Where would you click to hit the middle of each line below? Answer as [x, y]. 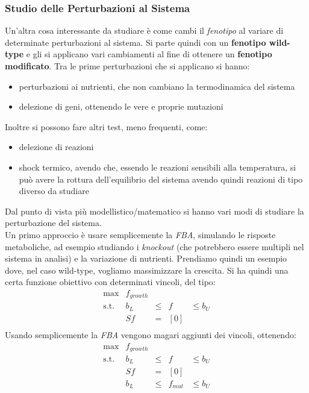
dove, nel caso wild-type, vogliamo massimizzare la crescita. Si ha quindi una [147, 270]
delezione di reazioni [56, 147]
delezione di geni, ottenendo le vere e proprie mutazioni [121, 106]
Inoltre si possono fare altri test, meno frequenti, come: [106, 126]
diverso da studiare [54, 191]
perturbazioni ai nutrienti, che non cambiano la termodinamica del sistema [157, 86]
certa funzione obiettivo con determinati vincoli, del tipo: [110, 282]
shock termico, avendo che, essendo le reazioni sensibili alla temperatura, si [158, 167]
